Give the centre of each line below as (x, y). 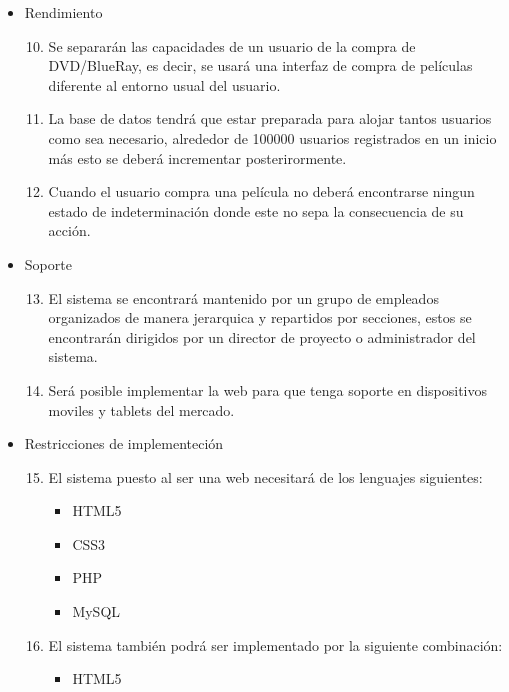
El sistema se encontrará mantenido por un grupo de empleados (243, 297)
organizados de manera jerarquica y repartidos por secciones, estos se (260, 317)
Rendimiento (63, 12)
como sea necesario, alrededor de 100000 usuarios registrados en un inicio (272, 137)
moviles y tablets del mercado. (141, 409)
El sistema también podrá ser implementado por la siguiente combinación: (275, 644)
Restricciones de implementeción (124, 443)
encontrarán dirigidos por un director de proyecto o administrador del (262, 336)
